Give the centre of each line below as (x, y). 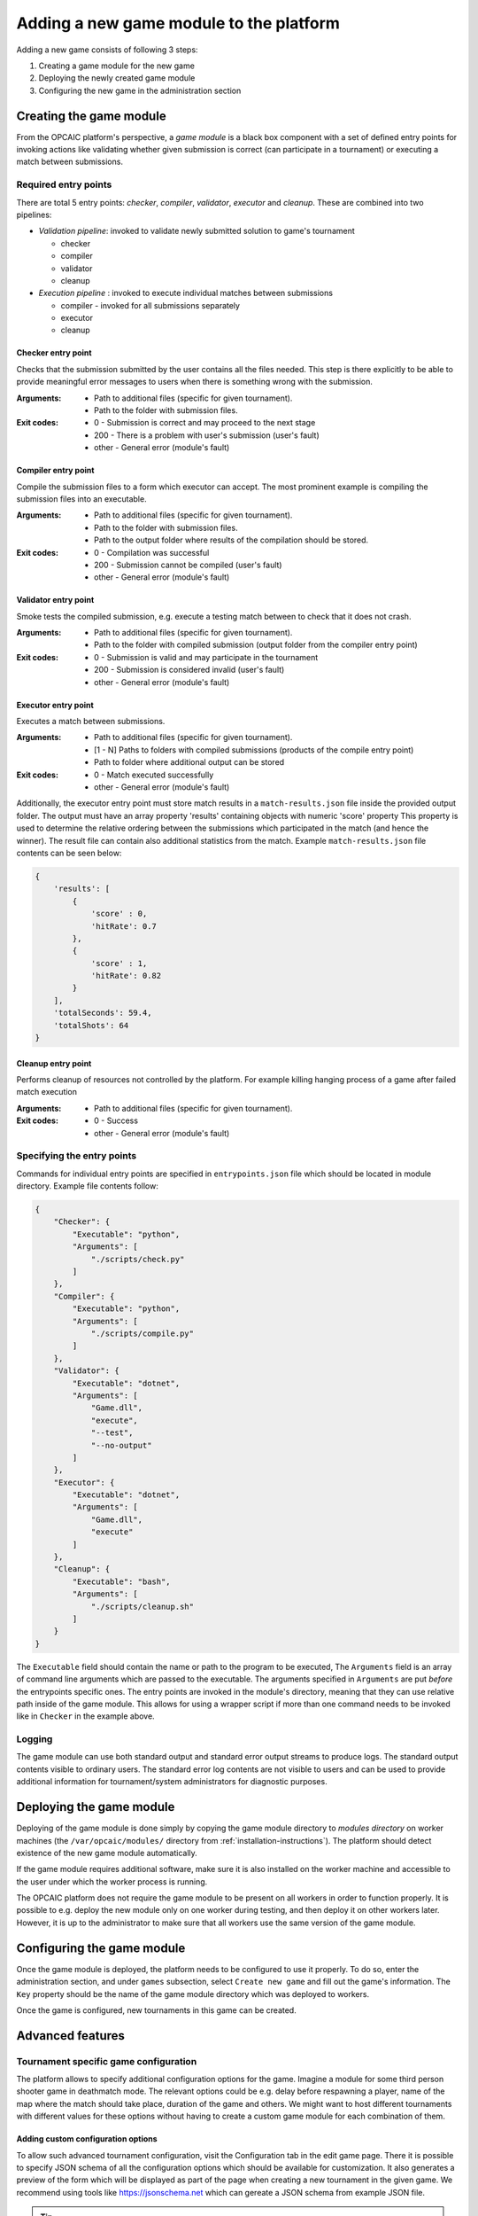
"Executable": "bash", (122, 1581)
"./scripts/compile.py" (143, 1333)
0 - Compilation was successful (152, 552)
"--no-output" (121, 1445)
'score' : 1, (119, 963)
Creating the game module (92, 116)
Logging (35, 1739)
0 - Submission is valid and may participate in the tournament (206, 657)
